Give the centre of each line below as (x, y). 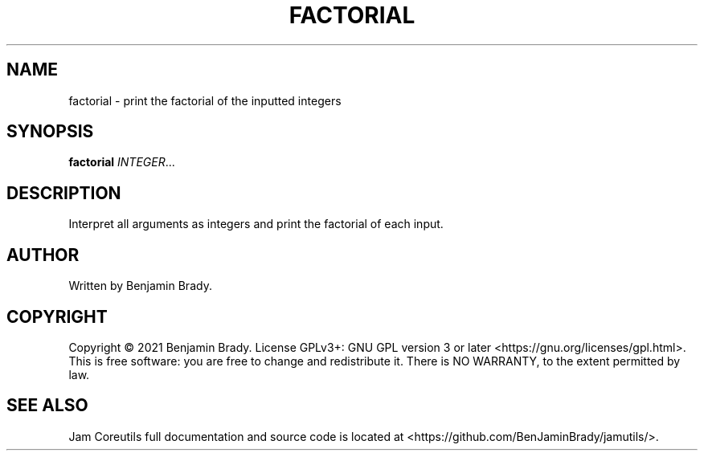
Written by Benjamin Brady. (140, 286)
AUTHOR (43, 255)
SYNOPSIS (50, 132)
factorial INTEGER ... (122, 162)
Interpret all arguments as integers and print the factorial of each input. (256, 224)
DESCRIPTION (64, 193)
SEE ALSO (47, 406)
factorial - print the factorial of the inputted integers (205, 100)
